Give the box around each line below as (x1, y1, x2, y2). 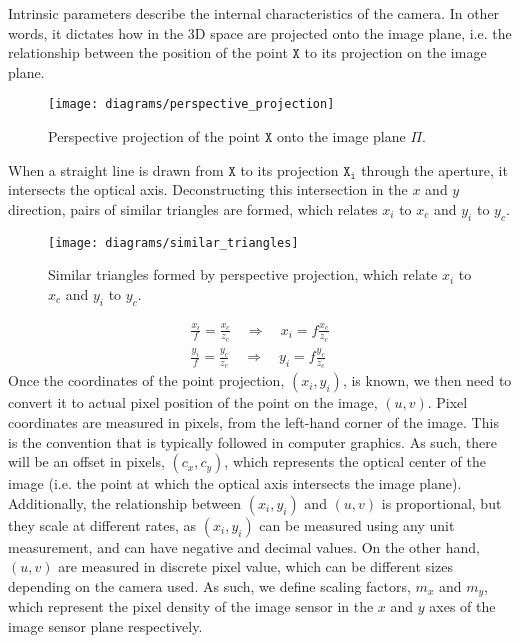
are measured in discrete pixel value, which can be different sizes (58, 556, 453, 577)
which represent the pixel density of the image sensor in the (8, 596, 374, 617)
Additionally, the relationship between (8, 492, 242, 513)
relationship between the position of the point (8, 42, 288, 63)
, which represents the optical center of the (224, 451, 486, 472)
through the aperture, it (361, 159, 508, 180)
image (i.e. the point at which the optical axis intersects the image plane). (8, 473, 462, 494)
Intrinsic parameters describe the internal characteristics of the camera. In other (8, 3, 500, 23)
